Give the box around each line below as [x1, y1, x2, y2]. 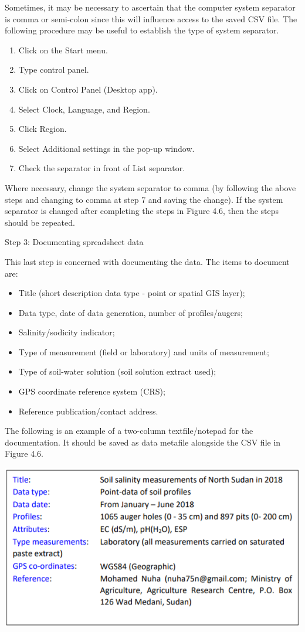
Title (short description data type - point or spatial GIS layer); [18, 287, 245, 299]
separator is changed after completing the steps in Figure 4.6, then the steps [5, 205, 279, 217]
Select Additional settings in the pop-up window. [18, 142, 195, 154]
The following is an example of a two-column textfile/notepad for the [5, 424, 253, 437]
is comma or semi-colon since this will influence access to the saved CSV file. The [5, 12, 297, 25]
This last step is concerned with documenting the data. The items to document [5, 255, 290, 267]
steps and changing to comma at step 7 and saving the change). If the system [5, 193, 283, 205]
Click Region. [18, 123, 67, 135]
